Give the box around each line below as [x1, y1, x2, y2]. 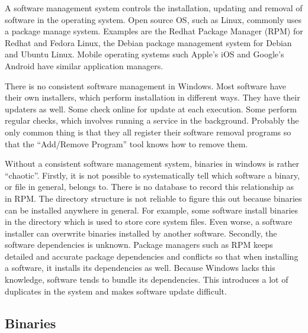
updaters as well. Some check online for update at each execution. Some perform [5, 102, 297, 115]
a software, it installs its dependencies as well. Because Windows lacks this [5, 261, 275, 274]
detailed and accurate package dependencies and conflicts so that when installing [5, 250, 299, 262]
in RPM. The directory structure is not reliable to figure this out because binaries [5, 192, 302, 204]
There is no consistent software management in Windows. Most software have [5, 79, 287, 92]
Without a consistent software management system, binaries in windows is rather [5, 157, 299, 170]
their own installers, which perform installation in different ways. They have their [5, 91, 300, 104]
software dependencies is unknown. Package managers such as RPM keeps [5, 238, 273, 251]
